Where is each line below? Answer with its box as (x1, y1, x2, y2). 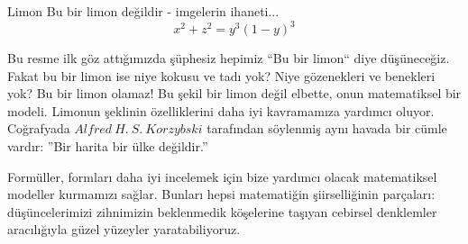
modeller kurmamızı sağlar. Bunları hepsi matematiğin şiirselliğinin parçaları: (7, 185, 436, 203)
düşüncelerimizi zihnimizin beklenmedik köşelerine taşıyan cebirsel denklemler (7, 202, 437, 221)
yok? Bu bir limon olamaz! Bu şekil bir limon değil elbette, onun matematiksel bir (7, 84, 462, 103)
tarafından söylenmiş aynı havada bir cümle (206, 119, 447, 138)
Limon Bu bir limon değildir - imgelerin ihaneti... (7, 2, 280, 20)
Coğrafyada (7, 119, 70, 138)
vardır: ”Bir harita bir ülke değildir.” (7, 137, 208, 156)
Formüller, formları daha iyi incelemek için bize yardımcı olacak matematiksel (7, 167, 437, 185)
